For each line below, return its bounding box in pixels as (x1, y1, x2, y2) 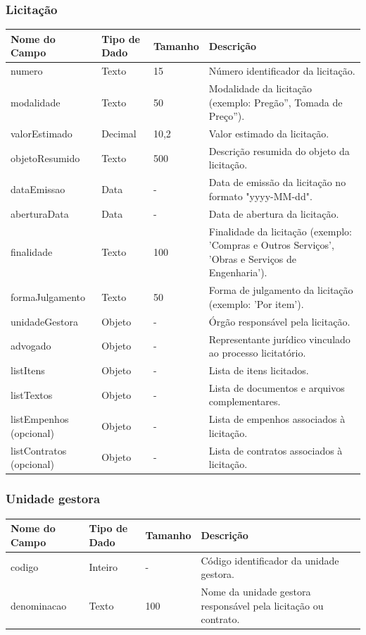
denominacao (11, 598, 67, 612)
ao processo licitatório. (208, 345, 306, 360)
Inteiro (89, 560, 118, 574)
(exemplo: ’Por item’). (208, 296, 304, 311)
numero (11, 63, 43, 78)
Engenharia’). (208, 265, 267, 280)
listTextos (11, 387, 53, 402)
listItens (11, 362, 45, 377)
